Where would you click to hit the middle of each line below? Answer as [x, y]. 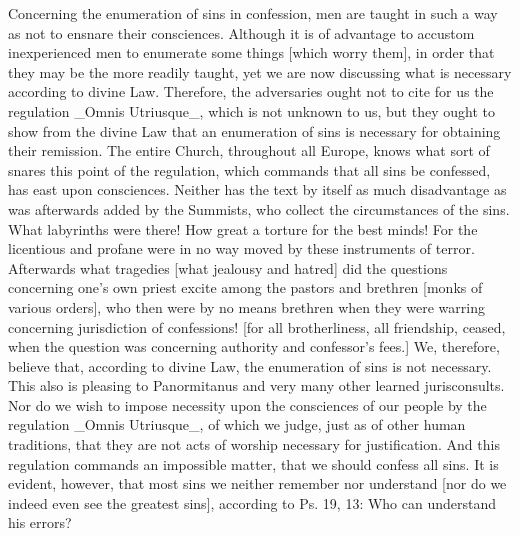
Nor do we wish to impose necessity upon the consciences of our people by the [247, 404]
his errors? [40, 522]
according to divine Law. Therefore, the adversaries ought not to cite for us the [251, 91]
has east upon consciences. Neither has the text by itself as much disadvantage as [257, 189]
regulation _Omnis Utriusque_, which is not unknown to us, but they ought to [251, 110]
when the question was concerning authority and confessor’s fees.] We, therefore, [254, 346]
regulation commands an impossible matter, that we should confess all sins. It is [253, 463]
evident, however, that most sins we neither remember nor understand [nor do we [257, 483]
